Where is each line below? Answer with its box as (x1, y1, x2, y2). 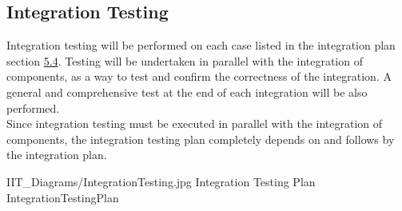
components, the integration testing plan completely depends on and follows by (6, 130, 395, 147)
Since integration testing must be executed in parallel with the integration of (6, 115, 383, 132)
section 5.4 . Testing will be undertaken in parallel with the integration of (6, 52, 363, 69)
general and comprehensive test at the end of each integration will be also (6, 83, 368, 100)
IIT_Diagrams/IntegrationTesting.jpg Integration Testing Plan (6, 173, 316, 189)
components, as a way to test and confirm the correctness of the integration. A (6, 68, 392, 85)
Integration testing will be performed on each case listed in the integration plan (6, 37, 396, 54)
